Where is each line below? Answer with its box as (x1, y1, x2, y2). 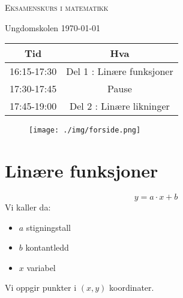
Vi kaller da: (5, 200, 51, 213)
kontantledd (25, 241, 69, 254)
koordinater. (109, 281, 154, 294)
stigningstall (26, 221, 71, 233)
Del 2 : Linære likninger (70, 99, 170, 113)
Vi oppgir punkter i (5, 281, 77, 294)
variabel (26, 261, 56, 273)
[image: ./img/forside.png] (29, 126, 141, 135)
